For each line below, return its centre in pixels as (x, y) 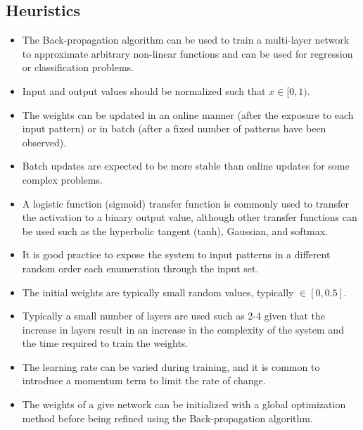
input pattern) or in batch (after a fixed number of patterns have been (174, 128)
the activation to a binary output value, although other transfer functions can (190, 217)
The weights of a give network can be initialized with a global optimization (184, 404)
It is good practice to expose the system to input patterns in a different (176, 254)
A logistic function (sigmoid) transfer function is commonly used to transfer (185, 203)
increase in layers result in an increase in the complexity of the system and (183, 329)
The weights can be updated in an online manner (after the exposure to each (188, 114)
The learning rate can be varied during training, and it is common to (171, 366)
